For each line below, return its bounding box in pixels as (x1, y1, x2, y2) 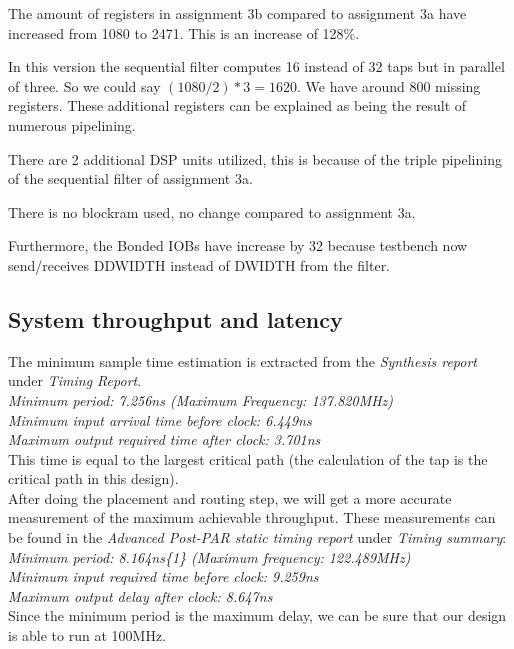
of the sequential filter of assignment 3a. (8, 168, 253, 189)
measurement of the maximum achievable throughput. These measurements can (8, 507, 496, 528)
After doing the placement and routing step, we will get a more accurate (8, 487, 452, 508)
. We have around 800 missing (297, 75, 481, 96)
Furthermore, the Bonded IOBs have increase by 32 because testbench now (8, 235, 468, 256)
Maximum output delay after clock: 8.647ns (8, 585, 273, 606)
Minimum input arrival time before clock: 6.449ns (8, 409, 312, 430)
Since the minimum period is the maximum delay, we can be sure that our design (8, 605, 507, 626)
